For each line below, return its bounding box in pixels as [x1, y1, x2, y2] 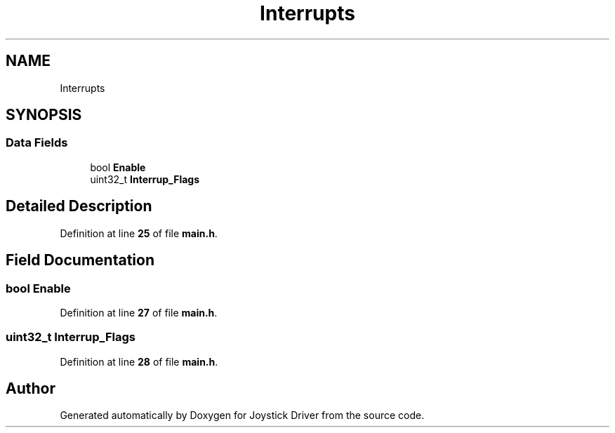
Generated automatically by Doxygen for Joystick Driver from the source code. [60, 409, 425, 422]
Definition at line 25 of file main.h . [60, 227, 218, 239]
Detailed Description [6, 197, 152, 215]
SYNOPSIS [6, 106, 82, 124]
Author [6, 380, 55, 398]
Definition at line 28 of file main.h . [60, 355, 218, 368]
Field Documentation [6, 251, 154, 269]
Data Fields [6, 135, 68, 150]
